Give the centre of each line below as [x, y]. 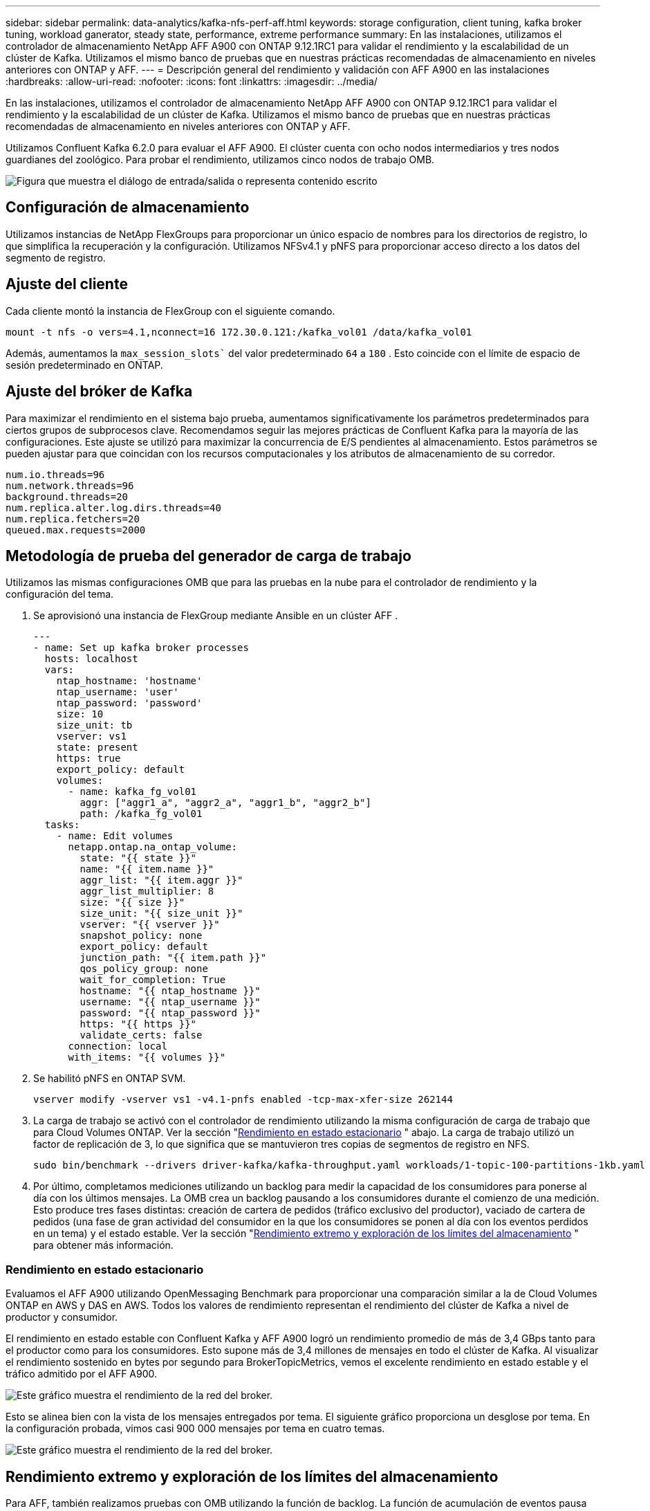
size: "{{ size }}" [132, 903]
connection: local [118, 1046]
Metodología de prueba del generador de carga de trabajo [208, 556]
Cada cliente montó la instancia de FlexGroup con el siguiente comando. [170, 311]
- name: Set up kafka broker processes [141, 648]
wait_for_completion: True [153, 980]
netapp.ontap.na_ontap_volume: [153, 847]
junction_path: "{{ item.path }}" [173, 958]
